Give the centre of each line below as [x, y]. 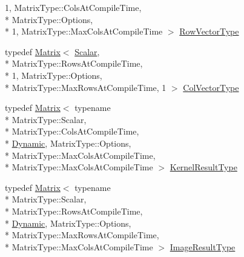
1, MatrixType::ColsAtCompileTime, [73, 7]
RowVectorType [209, 31]
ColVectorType [211, 87]
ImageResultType [203, 246]
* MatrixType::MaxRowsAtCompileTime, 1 [86, 87]
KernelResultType [203, 167]
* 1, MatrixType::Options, [54, 75]
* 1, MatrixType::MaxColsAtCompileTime [84, 31]
